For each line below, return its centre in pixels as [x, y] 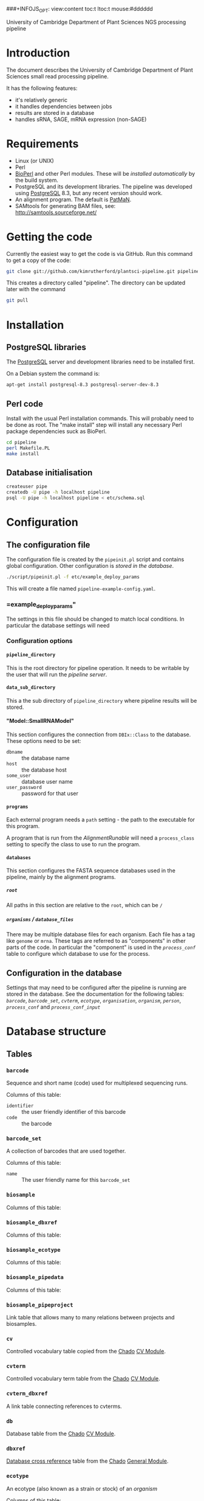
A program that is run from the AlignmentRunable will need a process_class [100, 838]
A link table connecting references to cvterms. [64, 1406]
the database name [46, 758]
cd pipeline [21, 443]
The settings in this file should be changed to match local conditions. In [95, 619]
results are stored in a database [55, 112]
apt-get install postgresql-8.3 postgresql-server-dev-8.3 [83, 385]
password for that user [50, 793]
